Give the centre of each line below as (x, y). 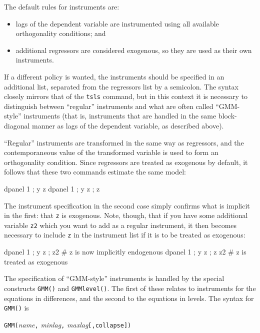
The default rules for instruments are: (62, 6)
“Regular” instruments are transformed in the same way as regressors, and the (124, 142)
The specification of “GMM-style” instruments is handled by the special (114, 278)
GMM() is (16, 308)
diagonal (17, 125)
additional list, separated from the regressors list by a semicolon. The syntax (121, 86)
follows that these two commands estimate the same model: (95, 172)
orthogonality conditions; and (61, 33)
